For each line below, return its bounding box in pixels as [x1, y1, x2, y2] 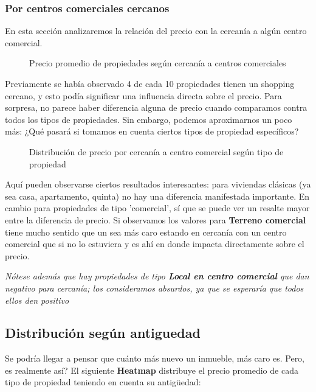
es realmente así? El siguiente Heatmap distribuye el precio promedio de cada [5, 363, 298, 376]
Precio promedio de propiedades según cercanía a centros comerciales [29, 57, 286, 69]
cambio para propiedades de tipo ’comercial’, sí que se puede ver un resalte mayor [5, 201, 310, 214]
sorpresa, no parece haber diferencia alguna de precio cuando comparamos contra [5, 101, 307, 114]
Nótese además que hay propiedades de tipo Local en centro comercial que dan [5, 270, 309, 282]
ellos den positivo [5, 293, 69, 306]
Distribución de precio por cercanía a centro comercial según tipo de [29, 145, 284, 158]
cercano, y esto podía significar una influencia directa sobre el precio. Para [5, 89, 282, 102]
